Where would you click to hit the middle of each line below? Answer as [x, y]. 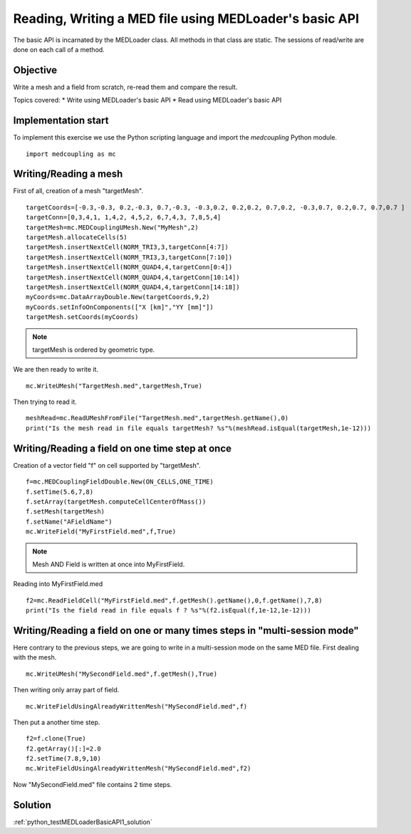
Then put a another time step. [57, 722]
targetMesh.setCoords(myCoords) [82, 317]
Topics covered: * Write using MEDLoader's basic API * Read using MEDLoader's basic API [147, 100]
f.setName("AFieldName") [69, 521]
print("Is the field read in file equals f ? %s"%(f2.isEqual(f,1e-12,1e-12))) [168, 610]
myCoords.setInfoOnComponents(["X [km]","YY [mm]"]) [120, 307]
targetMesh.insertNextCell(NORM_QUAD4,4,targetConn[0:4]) [129, 267]
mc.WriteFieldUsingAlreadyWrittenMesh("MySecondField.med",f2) [139, 768]
